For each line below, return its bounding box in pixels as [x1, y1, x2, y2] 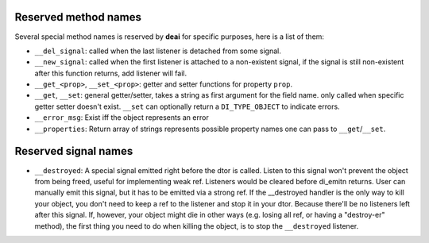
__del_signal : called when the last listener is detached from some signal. [34, 46, 282, 56]
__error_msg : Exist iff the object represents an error [34, 113, 210, 122]
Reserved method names [14, 10, 142, 24]
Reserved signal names [14, 145, 133, 158]
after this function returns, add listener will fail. [34, 68, 187, 78]
